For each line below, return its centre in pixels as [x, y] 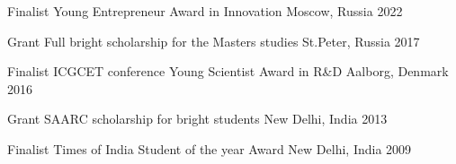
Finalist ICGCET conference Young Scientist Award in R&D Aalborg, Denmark [228, 71]
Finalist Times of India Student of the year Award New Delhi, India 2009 [210, 148]
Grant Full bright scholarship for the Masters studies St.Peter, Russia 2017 [214, 41]
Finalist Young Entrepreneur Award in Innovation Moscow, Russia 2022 [205, 11]
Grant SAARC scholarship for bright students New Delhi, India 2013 [197, 119]
